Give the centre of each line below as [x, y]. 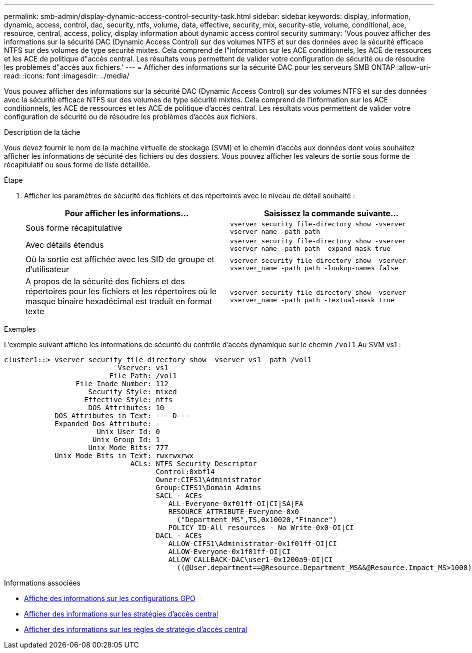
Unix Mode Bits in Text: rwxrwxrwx [124, 456]
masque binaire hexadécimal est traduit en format [119, 301]
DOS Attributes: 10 [126, 408]
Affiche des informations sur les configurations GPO [110, 598]
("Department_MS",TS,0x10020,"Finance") [257, 520]
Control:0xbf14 [185, 472]
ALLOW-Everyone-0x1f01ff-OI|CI [229, 552]
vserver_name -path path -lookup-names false [314, 268]
